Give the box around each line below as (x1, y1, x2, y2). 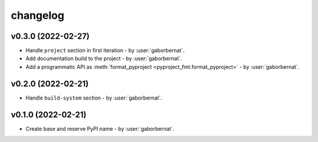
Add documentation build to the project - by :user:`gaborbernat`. (25, 55, 183, 62)
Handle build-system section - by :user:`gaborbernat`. (25, 94, 163, 101)
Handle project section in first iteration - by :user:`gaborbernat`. (25, 47, 185, 54)
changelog (11, 9, 65, 22)
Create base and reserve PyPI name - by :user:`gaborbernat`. (25, 125, 175, 132)
